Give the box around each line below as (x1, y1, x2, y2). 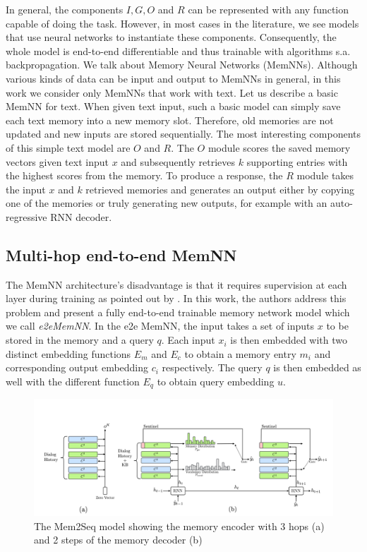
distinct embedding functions (6, 346, 131, 361)
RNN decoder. (50, 209, 112, 224)
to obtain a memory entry (184, 346, 296, 361)
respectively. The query (162, 360, 263, 375)
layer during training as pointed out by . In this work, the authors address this (6, 291, 347, 306)
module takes (296, 168, 354, 183)
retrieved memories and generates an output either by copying (85, 181, 355, 196)
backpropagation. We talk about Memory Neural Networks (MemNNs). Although (6, 57, 358, 72)
